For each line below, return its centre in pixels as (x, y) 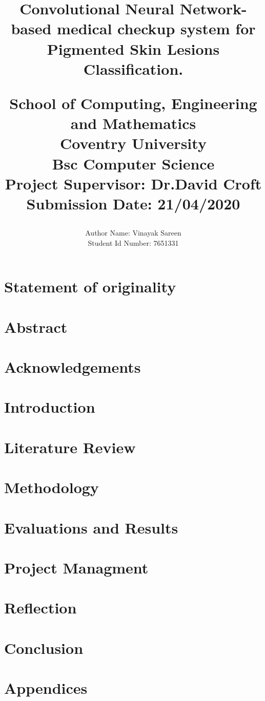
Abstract (36, 326)
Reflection (40, 608)
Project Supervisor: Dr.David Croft (133, 183)
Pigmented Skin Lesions (133, 48)
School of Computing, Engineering (133, 103)
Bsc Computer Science (133, 163)
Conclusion (44, 647)
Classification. (133, 68)
